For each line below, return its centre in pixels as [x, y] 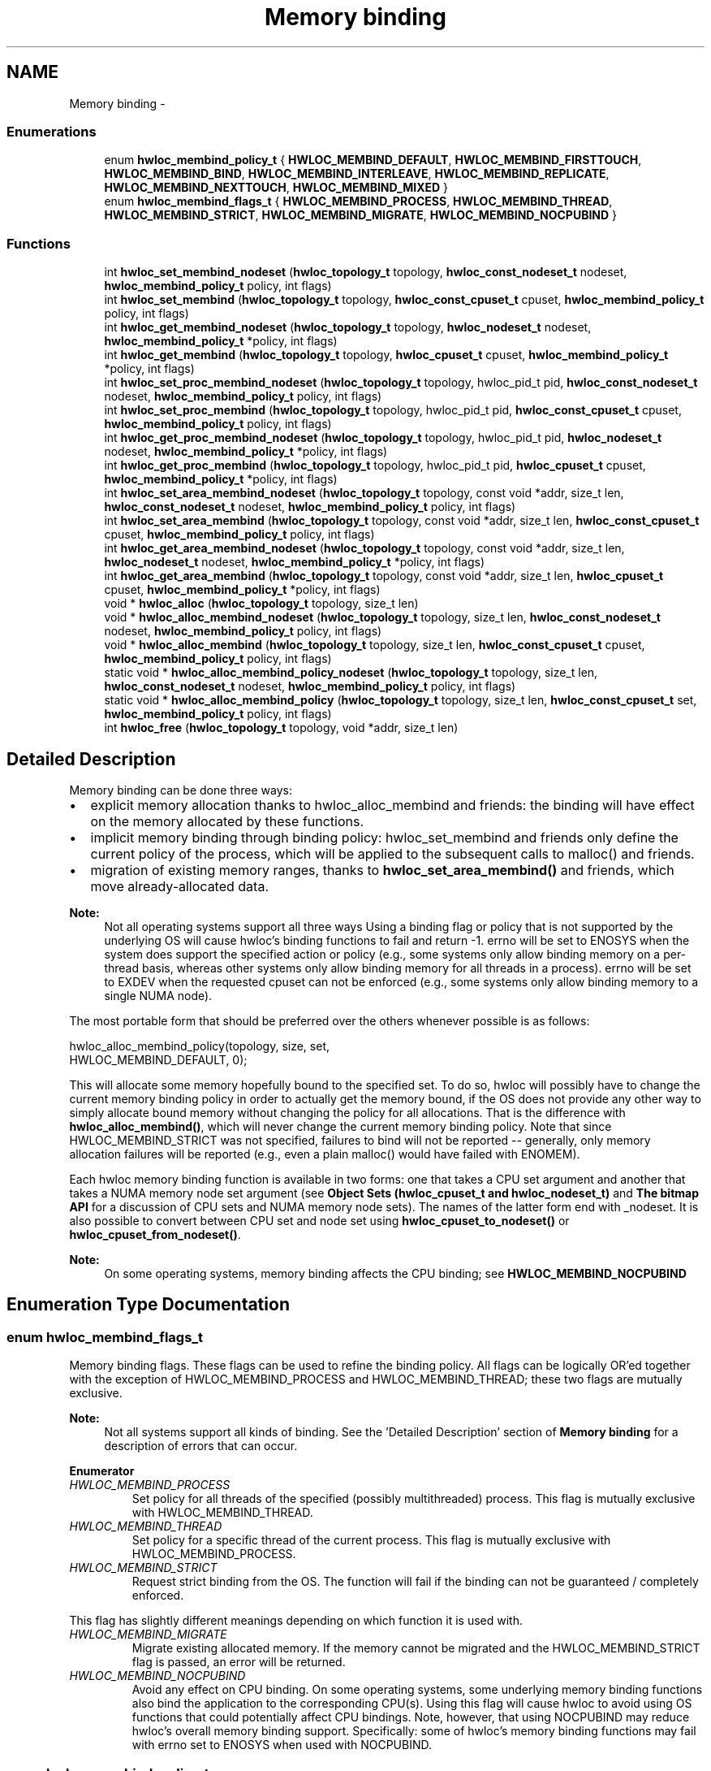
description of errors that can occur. [201, 1446]
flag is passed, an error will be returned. [239, 1662]
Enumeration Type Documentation [148, 1305]
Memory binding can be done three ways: [181, 790]
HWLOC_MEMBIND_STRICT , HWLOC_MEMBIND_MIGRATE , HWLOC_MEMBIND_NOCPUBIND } [361, 215]
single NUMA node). [158, 995]
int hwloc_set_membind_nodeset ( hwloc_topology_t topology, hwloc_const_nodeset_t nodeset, [366, 272]
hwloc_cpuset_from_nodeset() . [155, 1234]
